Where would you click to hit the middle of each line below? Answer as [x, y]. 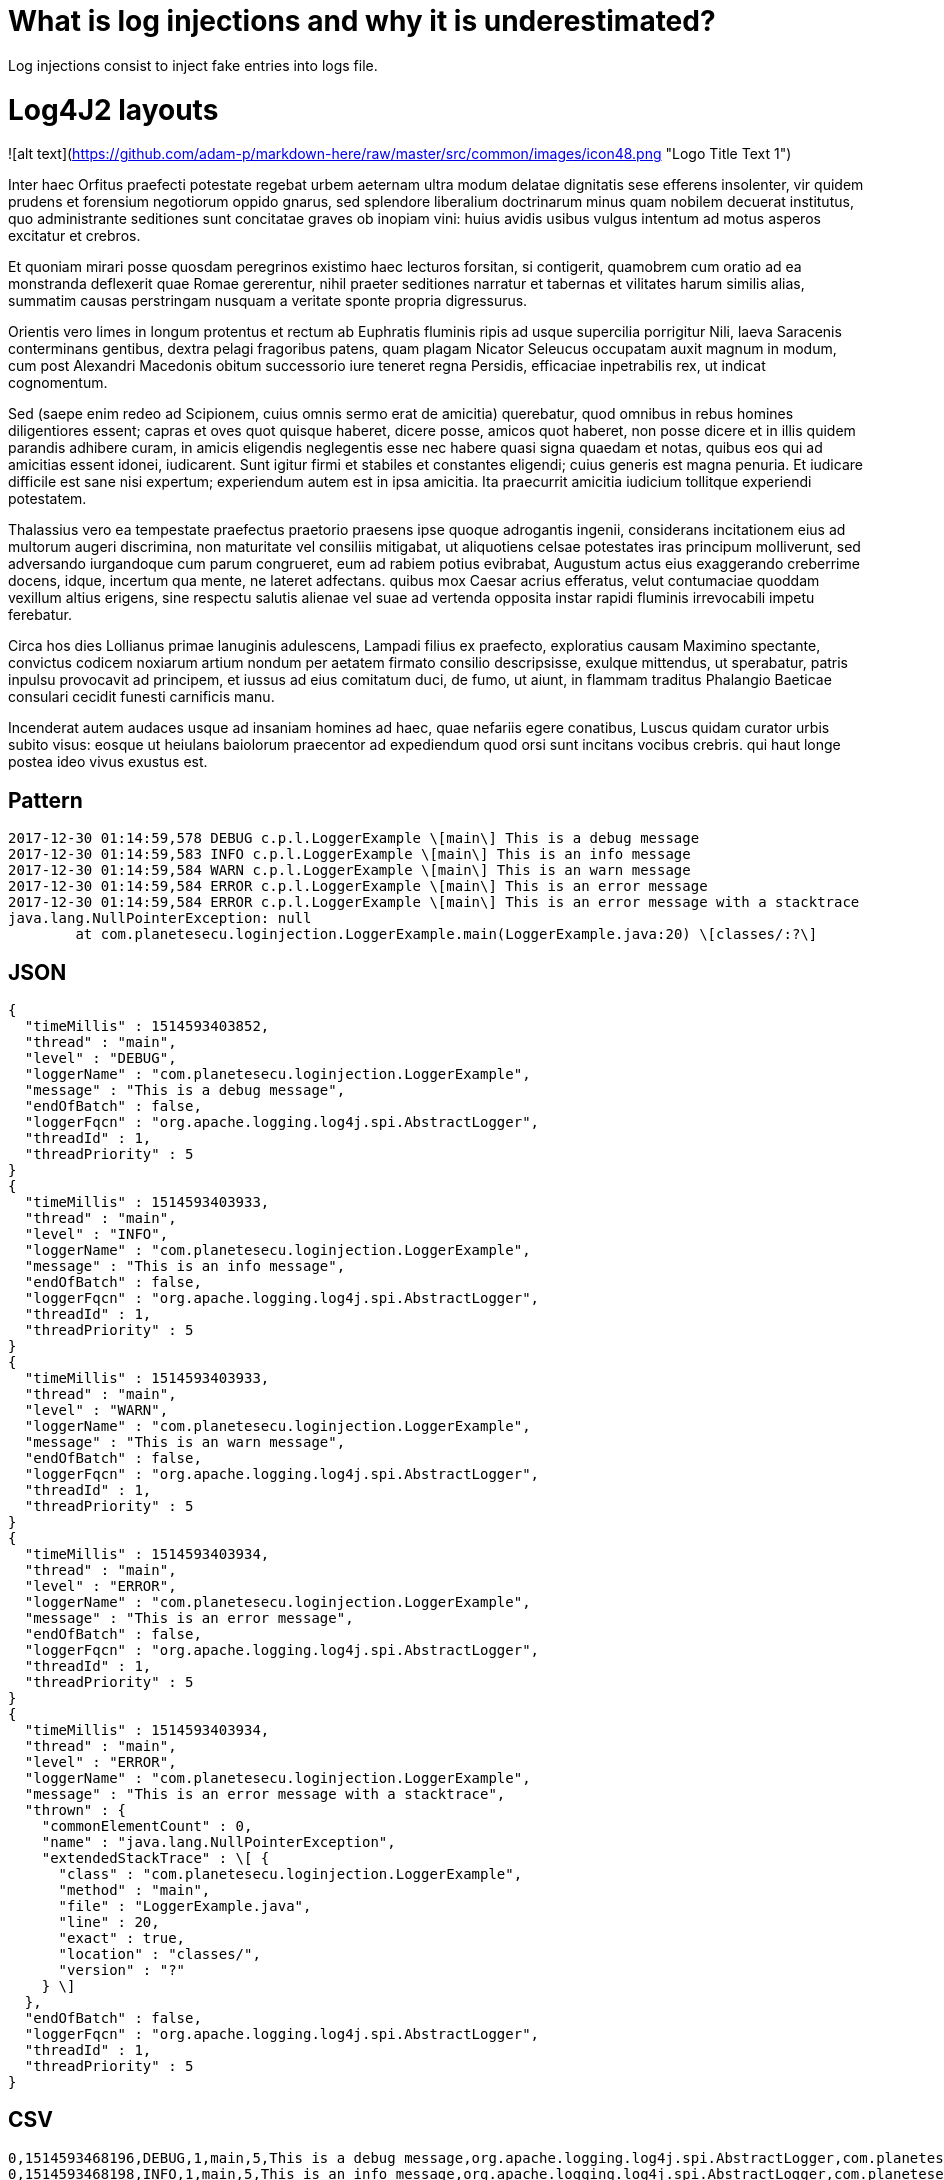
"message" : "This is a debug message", [185, 1089]
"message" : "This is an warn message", [185, 1441]
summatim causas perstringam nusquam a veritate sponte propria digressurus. [268, 301]
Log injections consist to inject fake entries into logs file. [193, 65]
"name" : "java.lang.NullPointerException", [218, 1841]
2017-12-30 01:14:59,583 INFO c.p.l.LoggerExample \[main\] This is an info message [349, 854]
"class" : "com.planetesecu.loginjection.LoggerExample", [290, 1873]
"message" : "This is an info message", [185, 1265]
